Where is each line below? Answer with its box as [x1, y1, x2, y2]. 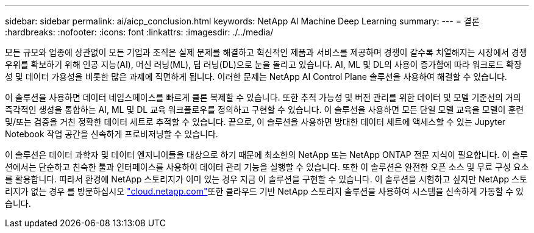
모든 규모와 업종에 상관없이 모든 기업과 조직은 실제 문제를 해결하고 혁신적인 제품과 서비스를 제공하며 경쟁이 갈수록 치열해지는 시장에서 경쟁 [5, 47, 527, 57]
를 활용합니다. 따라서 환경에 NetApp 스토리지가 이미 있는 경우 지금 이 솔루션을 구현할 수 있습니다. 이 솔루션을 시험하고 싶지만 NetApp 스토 [5, 174, 527, 184]
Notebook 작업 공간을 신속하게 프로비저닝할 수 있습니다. [5, 129, 218, 139]
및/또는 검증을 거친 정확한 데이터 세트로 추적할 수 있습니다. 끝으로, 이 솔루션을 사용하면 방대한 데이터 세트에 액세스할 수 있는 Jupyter [5, 116, 506, 127]
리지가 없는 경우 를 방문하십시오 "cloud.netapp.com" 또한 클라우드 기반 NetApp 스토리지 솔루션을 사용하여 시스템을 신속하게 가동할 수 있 [5, 186, 524, 196]
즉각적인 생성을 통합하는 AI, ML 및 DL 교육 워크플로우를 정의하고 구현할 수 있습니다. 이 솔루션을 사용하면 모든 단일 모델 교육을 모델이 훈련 [5, 104, 524, 115]
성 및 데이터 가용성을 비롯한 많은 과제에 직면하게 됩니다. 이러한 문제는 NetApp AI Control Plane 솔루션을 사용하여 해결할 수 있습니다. [5, 71, 507, 82]
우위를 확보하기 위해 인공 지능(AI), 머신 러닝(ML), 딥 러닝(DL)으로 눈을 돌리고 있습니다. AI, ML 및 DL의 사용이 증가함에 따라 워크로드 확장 [5, 59, 522, 70]
